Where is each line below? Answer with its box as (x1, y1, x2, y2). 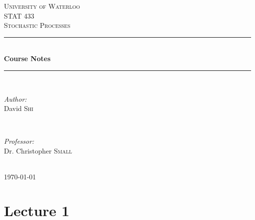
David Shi (4, 103, 33, 113)
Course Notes (4, 53, 51, 64)
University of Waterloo (4, 1, 80, 11)
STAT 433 (4, 10, 34, 21)
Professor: (4, 136, 34, 146)
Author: (4, 93, 27, 104)
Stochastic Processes (4, 20, 71, 30)
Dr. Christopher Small (4, 145, 72, 155)
